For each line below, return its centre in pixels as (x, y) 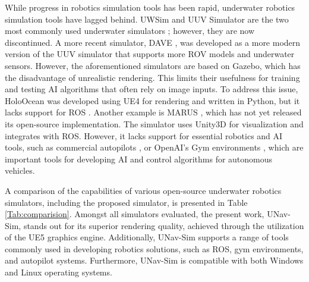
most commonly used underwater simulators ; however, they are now (130, 31)
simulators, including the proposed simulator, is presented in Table (126, 202)
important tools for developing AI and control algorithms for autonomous (139, 159)
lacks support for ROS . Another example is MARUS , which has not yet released (153, 112)
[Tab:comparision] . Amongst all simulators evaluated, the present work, (135, 214)
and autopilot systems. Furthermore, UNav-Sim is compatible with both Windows (154, 260)
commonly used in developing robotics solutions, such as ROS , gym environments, (154, 248)
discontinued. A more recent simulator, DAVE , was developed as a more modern (153, 42)
